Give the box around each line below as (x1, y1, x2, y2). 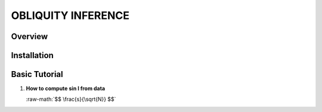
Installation (11, 50, 54, 60)
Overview (11, 31, 48, 41)
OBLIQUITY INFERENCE (11, 9, 130, 22)
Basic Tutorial (11, 69, 63, 79)
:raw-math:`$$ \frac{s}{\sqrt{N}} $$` (26, 95, 116, 103)
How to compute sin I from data (26, 85, 106, 92)
